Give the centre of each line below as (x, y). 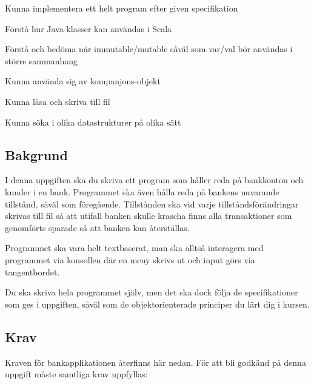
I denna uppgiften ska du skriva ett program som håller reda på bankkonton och (154, 180)
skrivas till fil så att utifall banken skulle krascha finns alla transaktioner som (149, 216)
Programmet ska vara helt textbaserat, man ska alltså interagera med (134, 248)
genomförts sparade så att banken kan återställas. (97, 227)
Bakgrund (36, 154)
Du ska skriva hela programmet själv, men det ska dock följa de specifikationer (152, 292)
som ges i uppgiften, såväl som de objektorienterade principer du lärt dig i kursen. (157, 304)
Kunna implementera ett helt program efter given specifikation (122, 8)
